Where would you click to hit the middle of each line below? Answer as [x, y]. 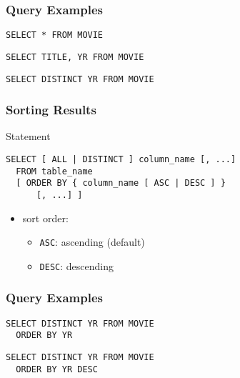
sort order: [45, 218]
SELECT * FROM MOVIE [55, 35]
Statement [28, 136]
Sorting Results [51, 110]
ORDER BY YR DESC [57, 369]
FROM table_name [54, 171]
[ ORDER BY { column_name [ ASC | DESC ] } [121, 183]
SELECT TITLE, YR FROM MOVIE [75, 57]
